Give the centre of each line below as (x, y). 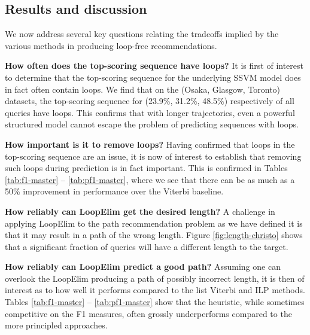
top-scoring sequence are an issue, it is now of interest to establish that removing (153, 156)
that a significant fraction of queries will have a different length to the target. (147, 246)
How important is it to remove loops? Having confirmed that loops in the (150, 144)
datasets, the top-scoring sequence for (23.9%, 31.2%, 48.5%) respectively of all (150, 101)
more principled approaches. (56, 325)
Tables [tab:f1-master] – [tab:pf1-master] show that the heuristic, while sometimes (155, 302)
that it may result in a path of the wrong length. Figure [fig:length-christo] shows (154, 235)
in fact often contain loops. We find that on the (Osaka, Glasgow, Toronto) (143, 89)
